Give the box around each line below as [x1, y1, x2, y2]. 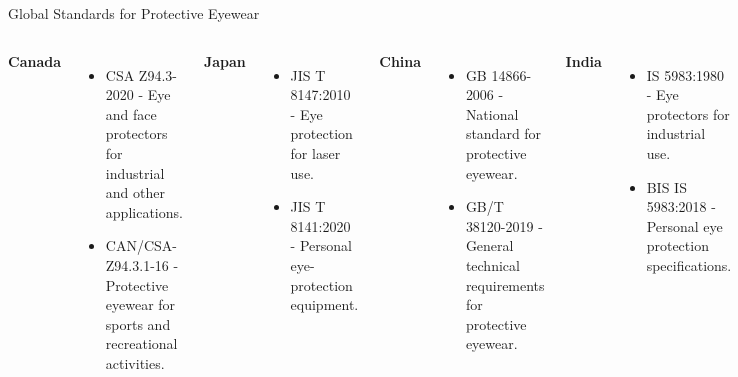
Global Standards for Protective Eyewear [8, 3, 260, 23]
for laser [290, 142, 341, 163]
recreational [105, 333, 178, 354]
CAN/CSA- [105, 235, 177, 256]
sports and [105, 313, 171, 334]
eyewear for [105, 294, 176, 315]
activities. [105, 352, 165, 373]
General [465, 235, 514, 256]
